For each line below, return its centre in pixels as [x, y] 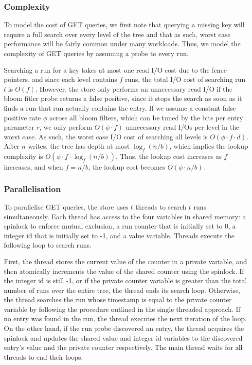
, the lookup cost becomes [127, 167]
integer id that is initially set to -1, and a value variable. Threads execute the [119, 235]
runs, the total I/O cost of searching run [185, 79]
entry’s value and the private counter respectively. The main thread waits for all [123, 347]
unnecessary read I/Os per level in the [182, 127]
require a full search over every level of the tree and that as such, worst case [117, 34]
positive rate [22, 117]
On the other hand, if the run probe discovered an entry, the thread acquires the [124, 328]
